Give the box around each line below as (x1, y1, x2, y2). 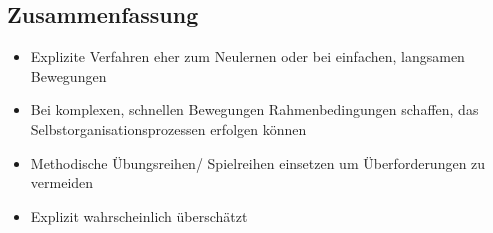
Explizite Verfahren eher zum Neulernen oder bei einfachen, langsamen (30, 46, 465, 67)
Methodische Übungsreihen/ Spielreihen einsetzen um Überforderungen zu (30, 152, 486, 173)
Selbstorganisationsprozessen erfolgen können (30, 118, 307, 139)
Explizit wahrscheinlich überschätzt (30, 205, 248, 226)
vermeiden (30, 172, 94, 193)
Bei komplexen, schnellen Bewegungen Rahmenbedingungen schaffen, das (30, 99, 479, 120)
